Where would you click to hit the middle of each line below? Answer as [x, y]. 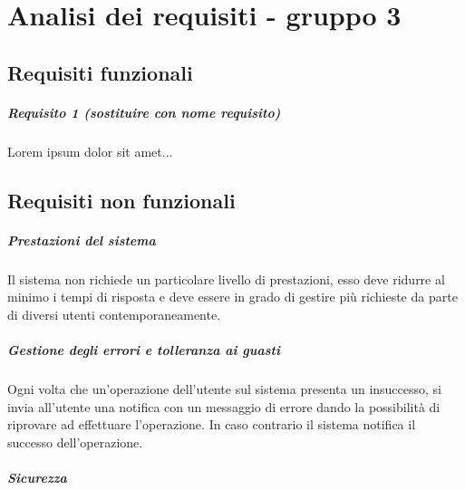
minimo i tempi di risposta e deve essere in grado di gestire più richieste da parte [232, 297]
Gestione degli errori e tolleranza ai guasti [144, 350]
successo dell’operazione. [75, 442]
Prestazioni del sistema [82, 240]
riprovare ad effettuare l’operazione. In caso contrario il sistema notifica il [212, 424]
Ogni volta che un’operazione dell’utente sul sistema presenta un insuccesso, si [224, 389]
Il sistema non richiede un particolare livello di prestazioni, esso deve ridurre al [226, 279]
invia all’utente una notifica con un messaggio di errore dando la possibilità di [224, 406]
